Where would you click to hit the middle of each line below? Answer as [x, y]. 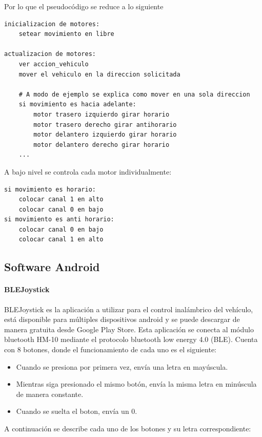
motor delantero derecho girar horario [102, 145]
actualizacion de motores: [50, 54]
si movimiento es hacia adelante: [77, 104]
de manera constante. [50, 394]
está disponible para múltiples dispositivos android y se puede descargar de [122, 319]
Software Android [52, 267]
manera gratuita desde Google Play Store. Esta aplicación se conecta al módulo [129, 329]
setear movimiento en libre [66, 34]
